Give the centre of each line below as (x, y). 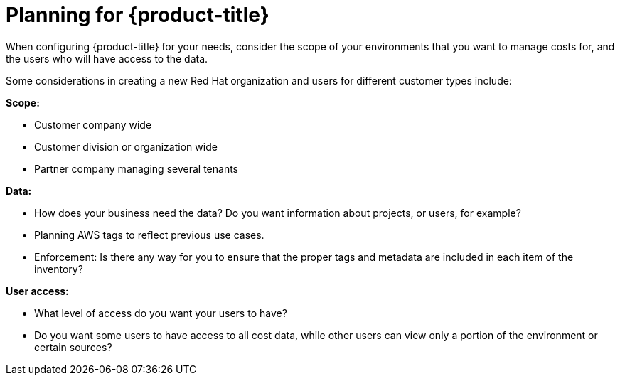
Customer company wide (93, 124)
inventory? (59, 269)
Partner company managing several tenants (136, 168)
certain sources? (73, 347)
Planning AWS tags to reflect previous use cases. (149, 235)
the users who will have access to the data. (107, 58)
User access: (37, 291)
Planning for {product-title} (138, 15)
